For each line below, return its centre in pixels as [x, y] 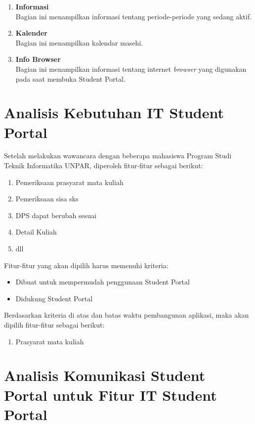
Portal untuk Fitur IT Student [110, 395]
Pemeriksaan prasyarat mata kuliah [69, 182]
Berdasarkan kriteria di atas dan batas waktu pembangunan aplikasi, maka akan [127, 315]
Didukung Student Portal [54, 298]
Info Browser [38, 59]
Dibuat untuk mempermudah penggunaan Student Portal [103, 282]
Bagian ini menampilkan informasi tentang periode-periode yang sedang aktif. [134, 16]
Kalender [31, 33]
